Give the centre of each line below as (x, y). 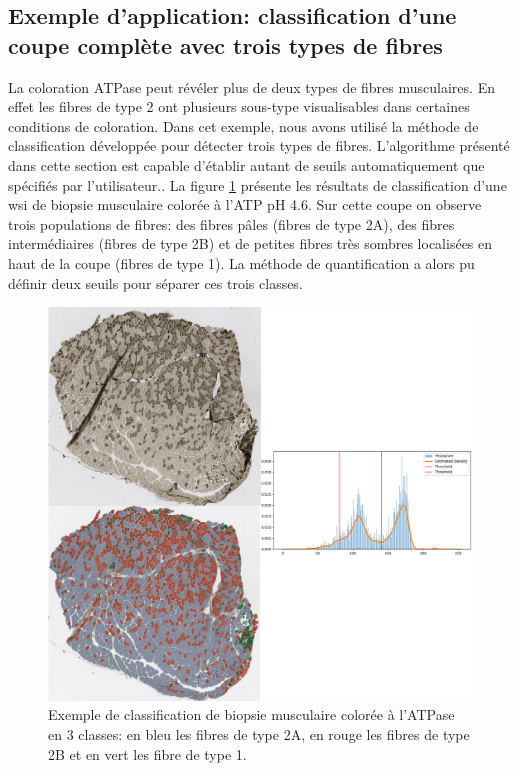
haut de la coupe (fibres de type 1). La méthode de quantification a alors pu (241, 262)
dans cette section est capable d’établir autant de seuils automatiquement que (246, 164)
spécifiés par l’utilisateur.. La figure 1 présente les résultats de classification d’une (257, 184)
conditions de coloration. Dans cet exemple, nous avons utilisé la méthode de (243, 125)
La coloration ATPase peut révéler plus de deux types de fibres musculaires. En (251, 86)
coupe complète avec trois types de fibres (225, 44)
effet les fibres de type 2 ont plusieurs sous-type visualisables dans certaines (239, 106)
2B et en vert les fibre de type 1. (147, 753)
